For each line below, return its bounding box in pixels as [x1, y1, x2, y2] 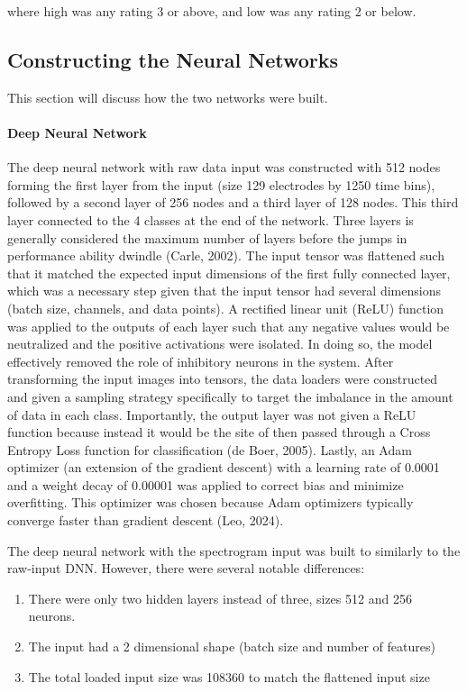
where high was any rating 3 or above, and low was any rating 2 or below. [7, 2, 417, 20]
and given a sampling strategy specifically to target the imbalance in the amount [7, 387, 453, 405]
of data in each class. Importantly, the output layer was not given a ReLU [7, 405, 417, 423]
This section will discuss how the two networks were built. [7, 87, 328, 106]
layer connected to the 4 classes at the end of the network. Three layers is [7, 210, 414, 229]
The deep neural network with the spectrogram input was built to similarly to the [7, 541, 461, 560]
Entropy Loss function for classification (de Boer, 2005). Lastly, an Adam [7, 440, 412, 459]
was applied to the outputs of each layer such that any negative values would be [7, 316, 450, 335]
